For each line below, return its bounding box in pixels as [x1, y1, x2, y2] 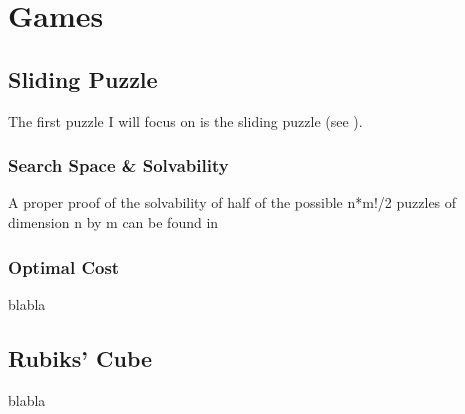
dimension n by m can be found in [8, 211, 219, 232]
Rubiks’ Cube [8, 342, 153, 373]
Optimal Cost [8, 254, 120, 279]
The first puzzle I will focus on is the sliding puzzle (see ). [8, 110, 363, 131]
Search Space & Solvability [8, 153, 229, 178]
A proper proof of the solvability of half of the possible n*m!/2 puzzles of [8, 192, 457, 213]
